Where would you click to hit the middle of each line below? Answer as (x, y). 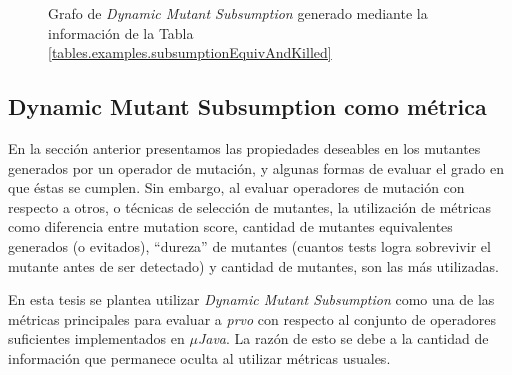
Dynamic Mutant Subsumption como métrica (247, 106)
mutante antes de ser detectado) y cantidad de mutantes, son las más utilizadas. (253, 265)
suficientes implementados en (96, 338)
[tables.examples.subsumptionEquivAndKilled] (190, 52)
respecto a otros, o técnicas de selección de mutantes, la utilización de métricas (250, 206)
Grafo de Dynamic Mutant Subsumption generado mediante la (238, 13)
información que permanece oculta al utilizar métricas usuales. (199, 357)
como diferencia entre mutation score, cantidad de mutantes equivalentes (230, 226)
